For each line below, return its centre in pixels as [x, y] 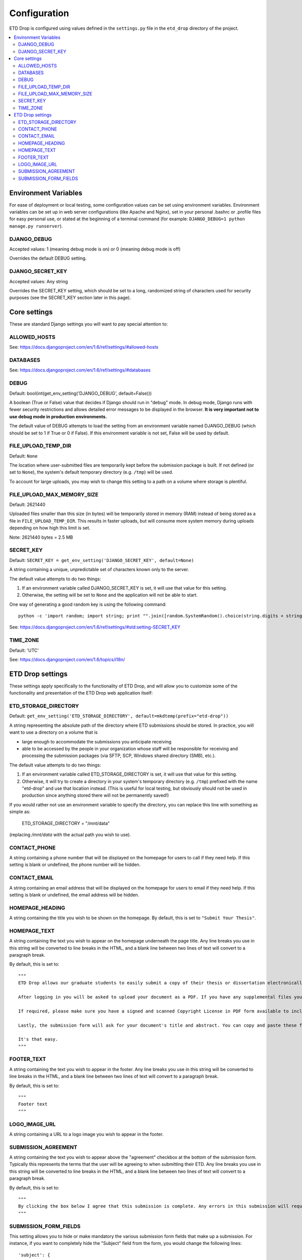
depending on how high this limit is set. [50, 528]
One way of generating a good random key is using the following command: [88, 604]
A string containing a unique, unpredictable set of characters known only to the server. [99, 570]
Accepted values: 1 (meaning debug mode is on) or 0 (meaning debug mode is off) [95, 249]
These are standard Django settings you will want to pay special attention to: [89, 324]
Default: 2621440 [27, 505]
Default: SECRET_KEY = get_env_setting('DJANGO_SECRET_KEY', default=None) [102, 560]
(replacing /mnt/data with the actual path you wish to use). [70, 835]
